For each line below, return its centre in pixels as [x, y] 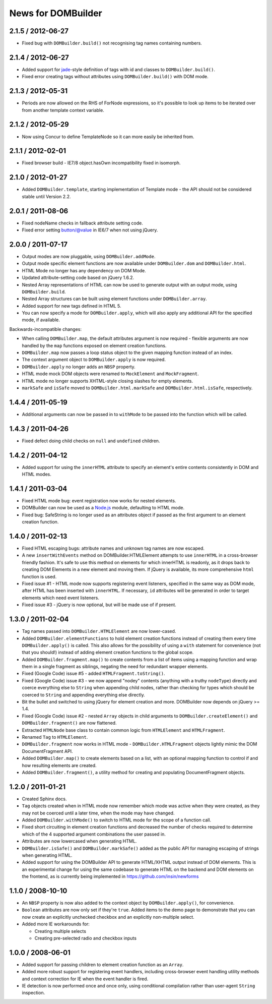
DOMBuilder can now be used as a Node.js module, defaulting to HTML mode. [103, 508]
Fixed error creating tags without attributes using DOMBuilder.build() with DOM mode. [115, 77]
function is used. [39, 576]
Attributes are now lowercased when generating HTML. [79, 841]
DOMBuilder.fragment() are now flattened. [69, 723]
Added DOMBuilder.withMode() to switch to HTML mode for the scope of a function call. [117, 820]
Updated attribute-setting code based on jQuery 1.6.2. [78, 278]
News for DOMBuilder [56, 13]
